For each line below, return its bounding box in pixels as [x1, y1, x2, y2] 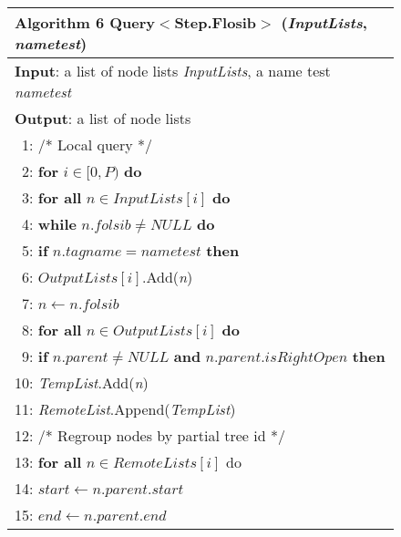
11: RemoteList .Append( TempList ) [15, 398, 236, 419]
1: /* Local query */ [22, 134, 152, 155]
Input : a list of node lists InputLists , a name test [15, 60, 331, 81]
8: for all [22, 319, 82, 340]
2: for [22, 160, 59, 181]
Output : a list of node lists [15, 108, 191, 129]
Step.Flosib [174, 12, 256, 33]
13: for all [15, 451, 82, 472]
